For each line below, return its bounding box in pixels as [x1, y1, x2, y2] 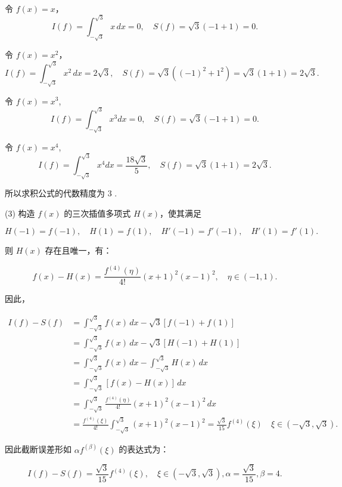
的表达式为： [119, 443, 169, 455]
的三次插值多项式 [64, 206, 131, 219]
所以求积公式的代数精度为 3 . [5, 187, 117, 199]
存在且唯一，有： [45, 244, 112, 257]
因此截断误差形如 [5, 443, 71, 455]
